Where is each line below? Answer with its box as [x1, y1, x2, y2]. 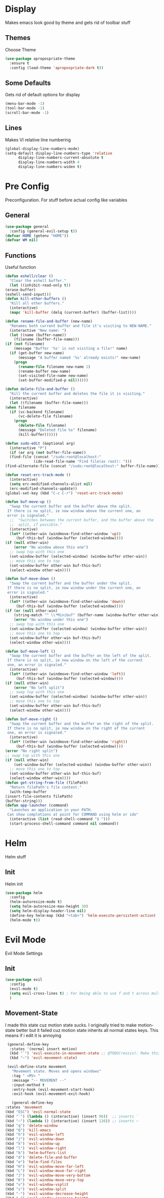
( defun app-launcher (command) [5, 803, 69, 808]
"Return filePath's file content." [9, 785, 82, 790]
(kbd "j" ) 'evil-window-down [5, 1137, 64, 1142]
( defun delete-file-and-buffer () [5, 387, 76, 392]
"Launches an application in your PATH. [9, 808, 93, 813]
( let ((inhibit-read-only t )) [9, 282, 71, 288]
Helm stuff [5, 854, 26, 859]
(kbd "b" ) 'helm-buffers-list [5, 1150, 67, 1155]
